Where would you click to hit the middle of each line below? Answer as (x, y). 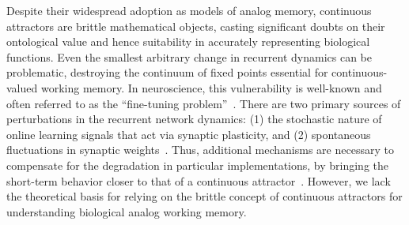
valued (22, 87)
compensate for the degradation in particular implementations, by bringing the (198, 165)
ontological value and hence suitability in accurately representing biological (188, 41)
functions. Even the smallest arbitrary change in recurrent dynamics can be (189, 56)
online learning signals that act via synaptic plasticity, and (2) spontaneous (189, 134)
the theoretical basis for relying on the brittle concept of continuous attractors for (204, 196)
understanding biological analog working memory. (127, 211)
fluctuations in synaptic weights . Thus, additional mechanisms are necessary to (200, 150)
